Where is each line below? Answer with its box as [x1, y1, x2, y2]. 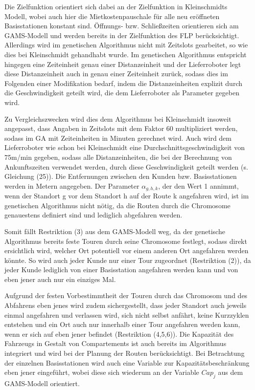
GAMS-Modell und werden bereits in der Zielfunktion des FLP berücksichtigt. [4, 30, 239, 40]
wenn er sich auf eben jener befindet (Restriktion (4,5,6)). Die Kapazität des [4, 328, 234, 339]
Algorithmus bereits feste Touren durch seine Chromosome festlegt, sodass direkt [4, 236, 247, 246]
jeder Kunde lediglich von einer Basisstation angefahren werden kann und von [4, 264, 238, 275]
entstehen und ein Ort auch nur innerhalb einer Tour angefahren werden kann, [4, 319, 240, 329]
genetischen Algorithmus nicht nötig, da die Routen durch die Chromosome [4, 200, 231, 210]
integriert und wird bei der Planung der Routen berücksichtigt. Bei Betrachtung [4, 348, 245, 358]
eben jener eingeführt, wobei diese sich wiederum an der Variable [4, 367, 199, 377]
